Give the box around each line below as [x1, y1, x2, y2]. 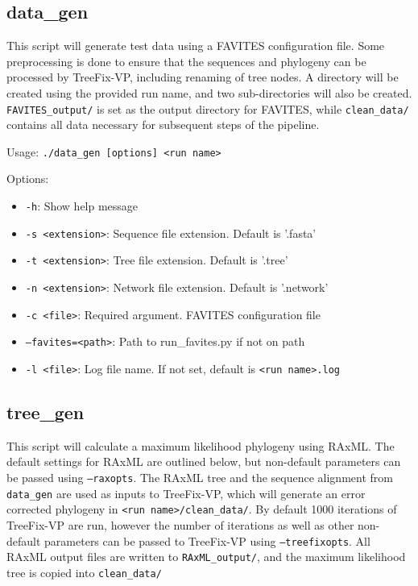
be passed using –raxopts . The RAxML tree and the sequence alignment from [6, 469, 393, 486]
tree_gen [6, 400, 85, 425]
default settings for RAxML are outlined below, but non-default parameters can [6, 453, 401, 470]
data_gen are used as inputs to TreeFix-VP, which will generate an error [6, 484, 366, 501]
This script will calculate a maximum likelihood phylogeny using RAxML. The [6, 437, 395, 454]
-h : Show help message [25, 197, 139, 214]
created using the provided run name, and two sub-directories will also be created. [6, 84, 412, 101]
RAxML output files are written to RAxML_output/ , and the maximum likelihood [6, 548, 406, 565]
